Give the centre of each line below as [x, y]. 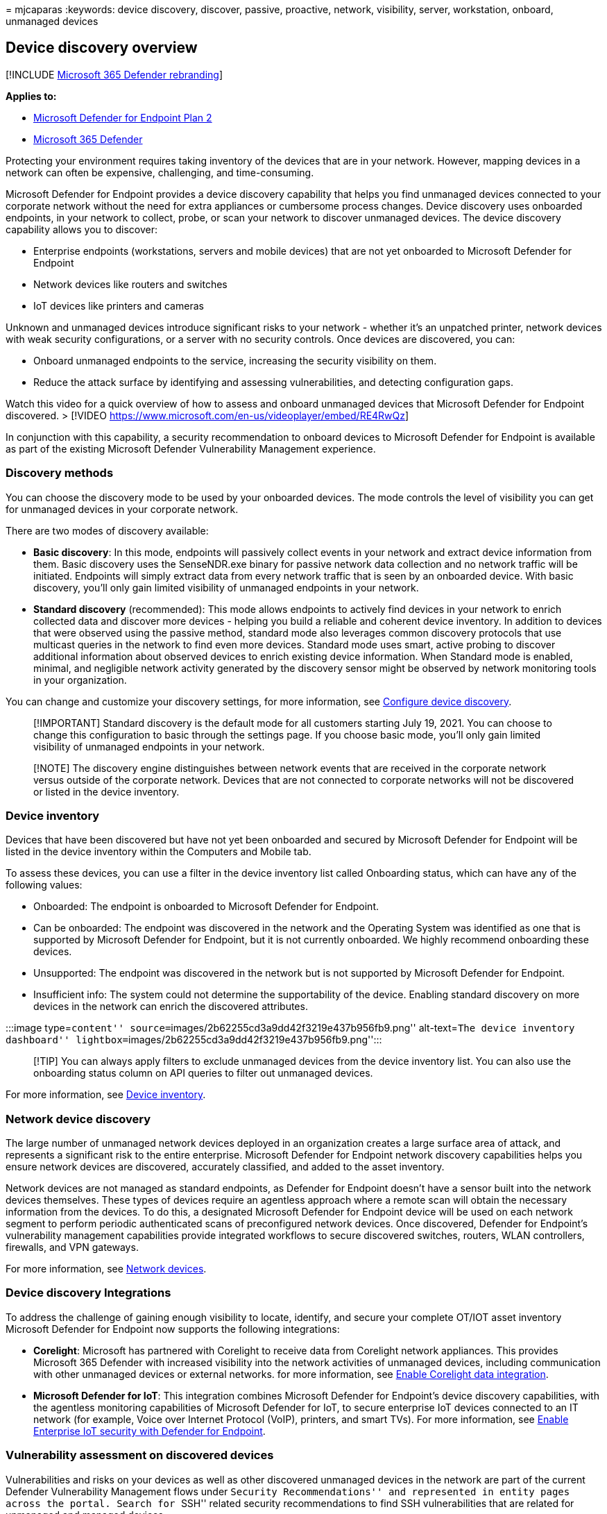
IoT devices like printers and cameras [119, 305]
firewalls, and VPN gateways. [72, 1247]
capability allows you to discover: [82, 229]
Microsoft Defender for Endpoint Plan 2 [123, 117]
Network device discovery [78, 1119]
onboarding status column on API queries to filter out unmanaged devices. [203, 1073]
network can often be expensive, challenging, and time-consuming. [160, 172]
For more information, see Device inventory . [106, 1095]
